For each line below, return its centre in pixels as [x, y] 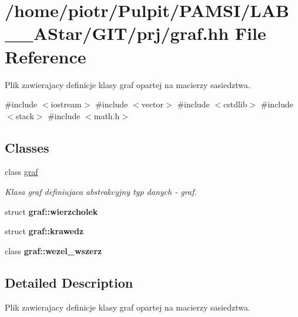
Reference [46, 56]
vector [153, 104]
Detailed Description [69, 282]
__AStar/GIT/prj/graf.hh [117, 33]
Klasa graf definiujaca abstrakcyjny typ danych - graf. [101, 192]
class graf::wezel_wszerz [53, 250]
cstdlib [235, 104]
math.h [107, 115]
